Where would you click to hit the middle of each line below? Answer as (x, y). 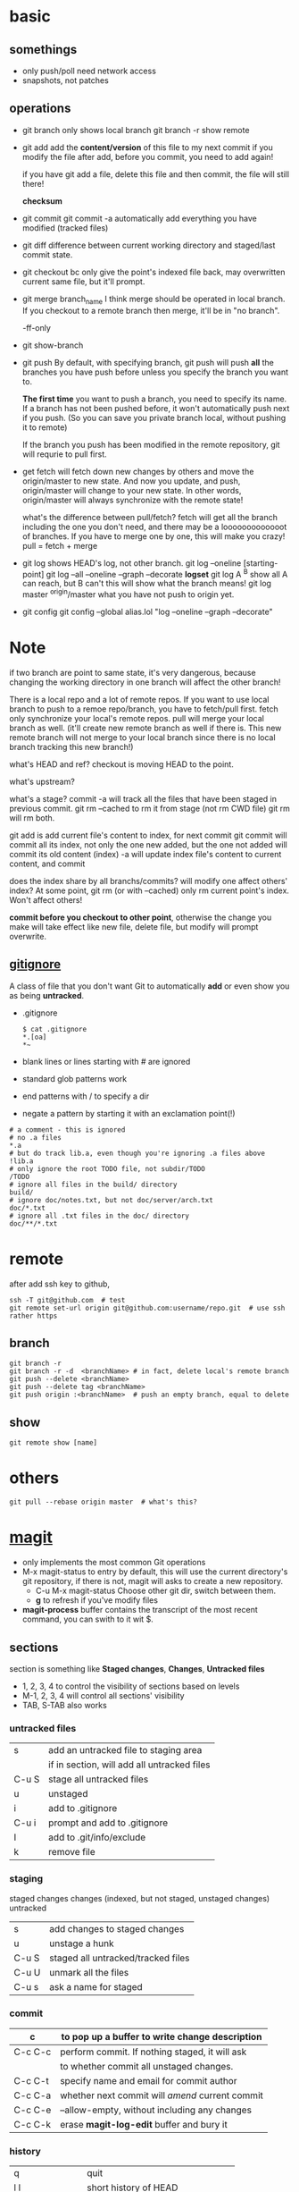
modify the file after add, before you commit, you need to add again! (148, 156)
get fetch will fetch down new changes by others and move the (138, 471)
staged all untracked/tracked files (119, 1958)
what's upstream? (42, 781)
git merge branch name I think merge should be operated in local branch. (154, 299)
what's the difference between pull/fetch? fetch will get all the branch (150, 517)
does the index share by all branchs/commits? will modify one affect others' (149, 881)
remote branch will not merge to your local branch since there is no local (142, 737)
